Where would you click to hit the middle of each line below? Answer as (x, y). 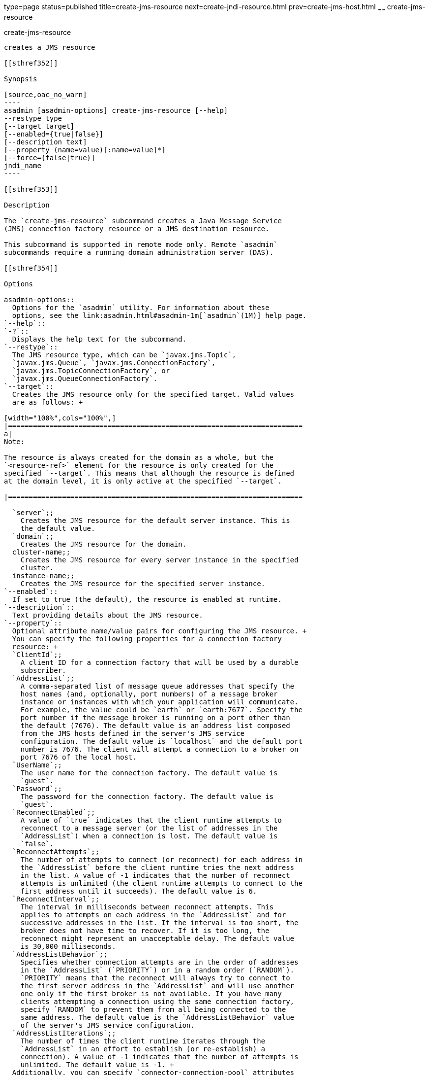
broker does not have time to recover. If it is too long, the (145, 930)
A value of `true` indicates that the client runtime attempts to (151, 820)
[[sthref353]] (31, 189)
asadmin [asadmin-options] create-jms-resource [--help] (116, 110)
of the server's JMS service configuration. (107, 1025)
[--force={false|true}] (50, 157)
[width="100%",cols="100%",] (60, 418)
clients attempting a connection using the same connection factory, (157, 1001)
